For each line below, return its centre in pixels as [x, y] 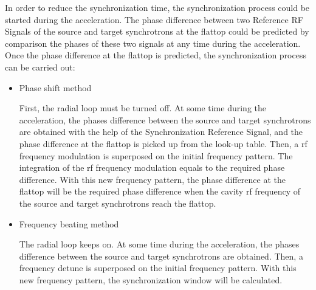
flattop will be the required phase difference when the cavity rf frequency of [160, 191]
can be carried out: [40, 67]
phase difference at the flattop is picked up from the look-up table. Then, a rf [163, 143]
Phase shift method [55, 87]
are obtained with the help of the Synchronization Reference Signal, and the [161, 132]
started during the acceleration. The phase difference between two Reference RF [154, 19]
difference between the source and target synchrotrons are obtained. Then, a [161, 256]
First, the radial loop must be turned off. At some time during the [143, 108]
